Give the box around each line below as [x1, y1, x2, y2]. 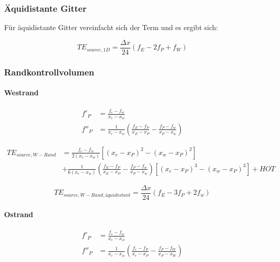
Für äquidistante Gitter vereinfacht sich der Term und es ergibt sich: [4, 22, 218, 33]
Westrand [4, 87, 39, 98]
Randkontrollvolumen [4, 65, 95, 78]
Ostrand [4, 209, 34, 220]
